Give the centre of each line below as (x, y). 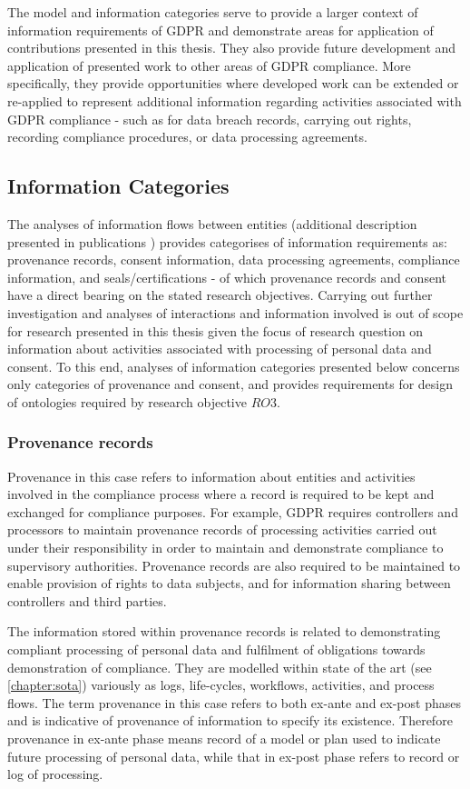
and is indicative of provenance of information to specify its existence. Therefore (230, 720)
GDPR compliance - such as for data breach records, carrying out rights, (210, 119)
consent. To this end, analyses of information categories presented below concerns (234, 366)
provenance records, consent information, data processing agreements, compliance (234, 260)
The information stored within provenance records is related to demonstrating (224, 631)
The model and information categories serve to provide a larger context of (213, 12)
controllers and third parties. (87, 600)
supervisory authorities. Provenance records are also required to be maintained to (234, 565)
